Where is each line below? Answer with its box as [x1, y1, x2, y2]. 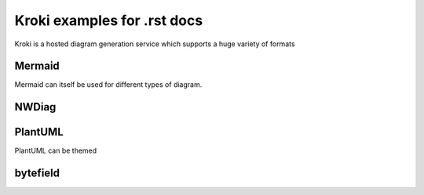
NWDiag [14, 100, 57, 114]
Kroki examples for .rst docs [14, 12, 203, 29]
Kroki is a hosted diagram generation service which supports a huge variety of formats [14, 39, 295, 49]
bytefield [14, 167, 60, 180]
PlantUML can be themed [14, 146, 97, 156]
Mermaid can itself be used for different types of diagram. [14, 80, 203, 89]
